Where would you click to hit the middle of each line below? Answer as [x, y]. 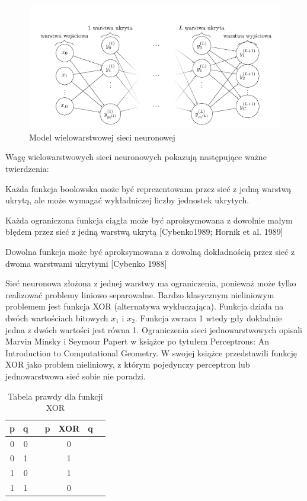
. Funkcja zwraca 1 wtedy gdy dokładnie [208, 317]
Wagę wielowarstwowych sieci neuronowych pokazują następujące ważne [136, 157]
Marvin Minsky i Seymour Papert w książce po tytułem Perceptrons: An [137, 341]
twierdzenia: [27, 168]
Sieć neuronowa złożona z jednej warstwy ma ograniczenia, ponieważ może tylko [151, 283]
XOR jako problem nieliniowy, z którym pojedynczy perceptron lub [128, 364]
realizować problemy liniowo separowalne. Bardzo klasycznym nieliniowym [140, 294]
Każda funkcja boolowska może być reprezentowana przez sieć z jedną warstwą [148, 188]
